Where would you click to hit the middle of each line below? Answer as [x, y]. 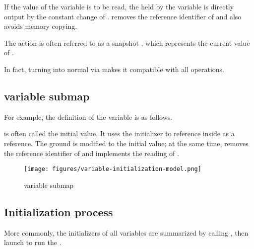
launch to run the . [33, 242]
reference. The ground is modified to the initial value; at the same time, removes [126, 143]
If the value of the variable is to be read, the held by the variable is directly [119, 6]
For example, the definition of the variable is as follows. [88, 117]
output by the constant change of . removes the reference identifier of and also [123, 16]
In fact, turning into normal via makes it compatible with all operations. [114, 69]
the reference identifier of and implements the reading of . [92, 153]
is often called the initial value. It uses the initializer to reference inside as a [119, 133]
